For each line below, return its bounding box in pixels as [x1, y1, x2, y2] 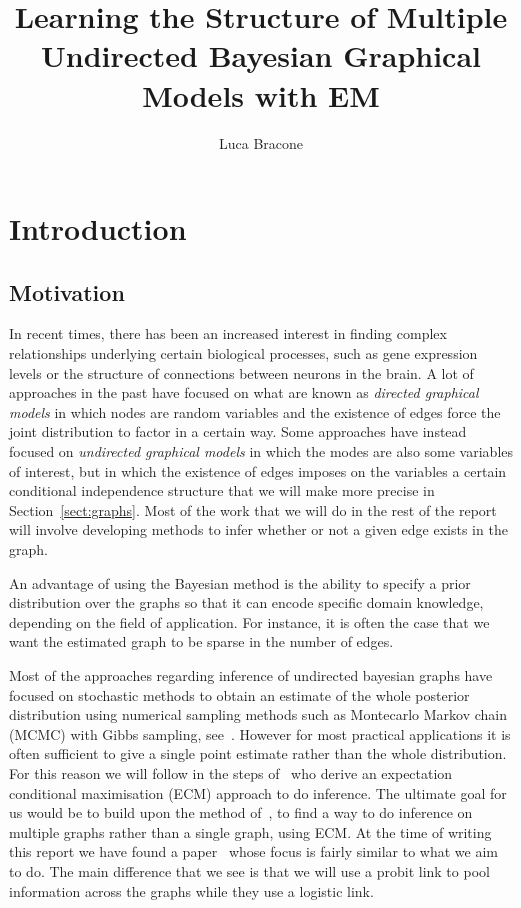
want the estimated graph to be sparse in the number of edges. [9, 631, 394, 652]
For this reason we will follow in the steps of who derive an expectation [9, 762, 453, 783]
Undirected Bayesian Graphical [41, 35, 481, 76]
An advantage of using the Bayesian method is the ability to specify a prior [9, 572, 471, 593]
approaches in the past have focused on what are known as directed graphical [9, 382, 479, 403]
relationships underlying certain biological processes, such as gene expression [9, 343, 478, 364]
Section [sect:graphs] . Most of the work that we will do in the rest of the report [9, 499, 497, 520]
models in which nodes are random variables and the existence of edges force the [9, 401, 501, 422]
